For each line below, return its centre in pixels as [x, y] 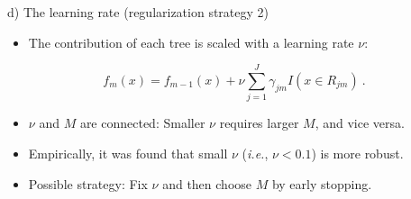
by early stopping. [322, 183]
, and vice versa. [360, 123]
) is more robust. [357, 153]
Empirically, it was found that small [128, 153]
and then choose [207, 183]
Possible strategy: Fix [88, 183]
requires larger [259, 123]
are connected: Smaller [142, 123]
